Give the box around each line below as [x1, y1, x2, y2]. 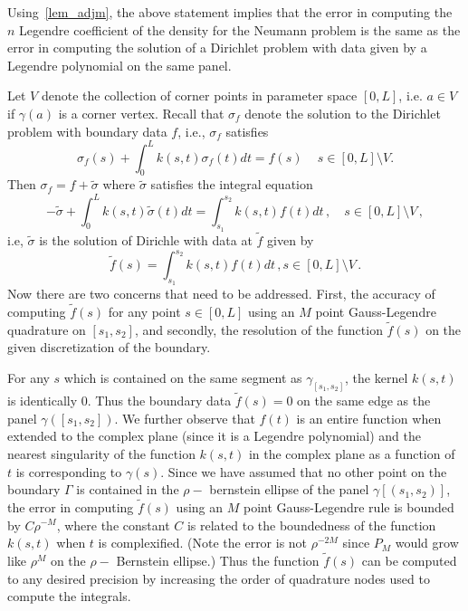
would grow [395, 533, 459, 552]
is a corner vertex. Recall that [58, 103, 224, 122]
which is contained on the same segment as [63, 368, 302, 387]
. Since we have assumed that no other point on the [160, 462, 447, 481]
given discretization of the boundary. [7, 338, 211, 357]
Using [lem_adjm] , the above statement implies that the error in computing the [7, 3, 453, 21]
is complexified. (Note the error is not [98, 533, 308, 552]
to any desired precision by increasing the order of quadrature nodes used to [7, 568, 430, 587]
